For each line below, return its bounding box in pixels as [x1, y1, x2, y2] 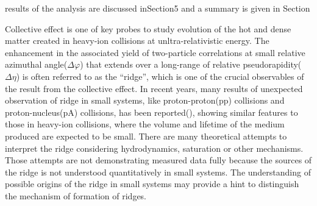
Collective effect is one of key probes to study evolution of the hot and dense [5, 22, 291, 35]
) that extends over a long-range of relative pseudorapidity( [80, 58, 302, 71]
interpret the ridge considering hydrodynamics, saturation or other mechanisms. [5, 141, 304, 154]
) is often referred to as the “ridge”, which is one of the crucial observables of [16, 69, 304, 82]
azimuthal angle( [5, 58, 68, 71]
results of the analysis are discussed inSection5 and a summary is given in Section [5, 2, 310, 14]
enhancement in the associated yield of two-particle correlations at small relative [5, 46, 305, 59]
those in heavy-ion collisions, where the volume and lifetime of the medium [5, 118, 285, 130]
